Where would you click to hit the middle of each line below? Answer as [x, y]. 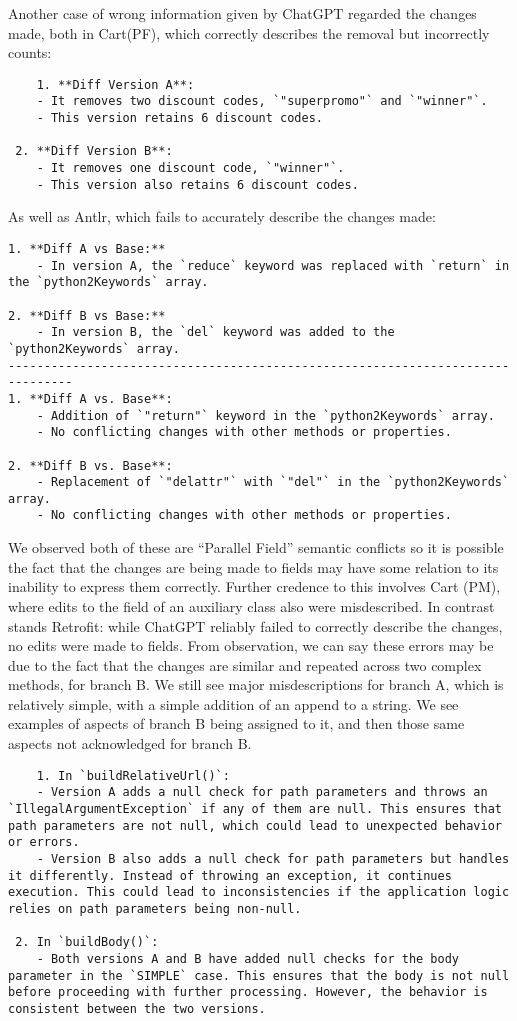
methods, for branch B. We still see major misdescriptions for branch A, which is [256, 684]
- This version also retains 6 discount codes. [197, 184]
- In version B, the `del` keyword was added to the [215, 332]
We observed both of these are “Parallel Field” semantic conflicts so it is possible [256, 547]
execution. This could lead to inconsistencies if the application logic [259, 892]
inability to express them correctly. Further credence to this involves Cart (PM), [254, 586]
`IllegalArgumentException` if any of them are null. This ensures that [255, 808]
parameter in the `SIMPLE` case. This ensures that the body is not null [259, 975]
